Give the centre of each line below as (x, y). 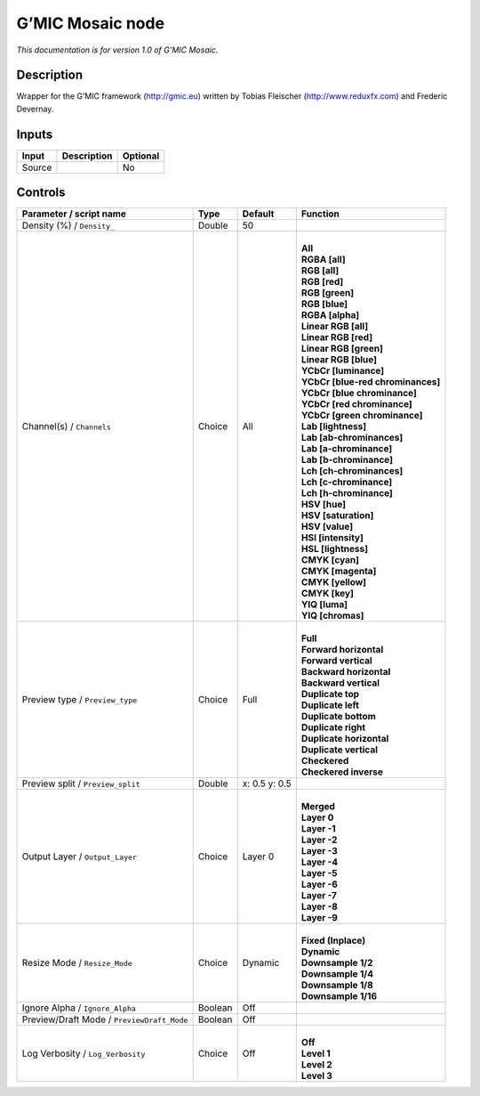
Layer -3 (319, 851)
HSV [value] (327, 527)
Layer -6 (319, 884)
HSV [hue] (324, 505)
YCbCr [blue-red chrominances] (371, 382)
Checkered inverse (342, 772)
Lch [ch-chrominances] (352, 471)
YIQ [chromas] (332, 616)
